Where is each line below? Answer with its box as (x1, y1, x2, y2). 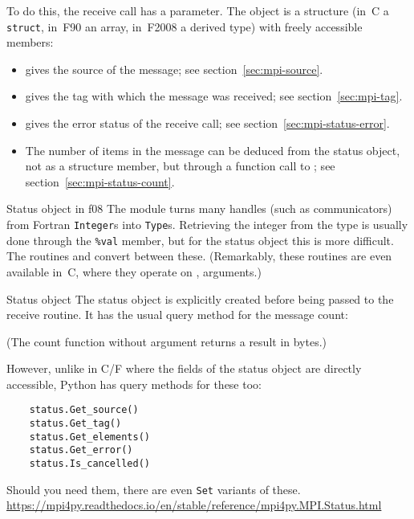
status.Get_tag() (29, 418, 122, 430)
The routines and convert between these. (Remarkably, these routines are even (6, 247, 392, 264)
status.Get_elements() (29, 431, 150, 443)
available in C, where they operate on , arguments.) (6, 263, 262, 280)
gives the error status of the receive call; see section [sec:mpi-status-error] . (25, 115, 390, 132)
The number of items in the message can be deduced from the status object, (25, 141, 400, 158)
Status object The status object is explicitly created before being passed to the (6, 290, 394, 307)
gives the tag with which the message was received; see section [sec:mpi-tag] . (25, 88, 403, 104)
